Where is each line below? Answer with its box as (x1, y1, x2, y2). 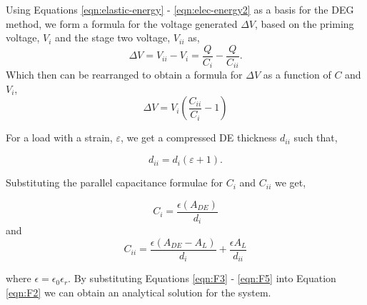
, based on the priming (254, 16, 354, 31)
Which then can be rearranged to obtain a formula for (6, 67, 243, 82)
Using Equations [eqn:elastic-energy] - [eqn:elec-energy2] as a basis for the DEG (6, 2, 354, 16)
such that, (293, 130, 338, 145)
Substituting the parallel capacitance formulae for (6, 175, 223, 190)
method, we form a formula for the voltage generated (6, 16, 238, 31)
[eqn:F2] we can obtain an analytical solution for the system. (6, 284, 271, 299)
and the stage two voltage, (55, 30, 171, 45)
